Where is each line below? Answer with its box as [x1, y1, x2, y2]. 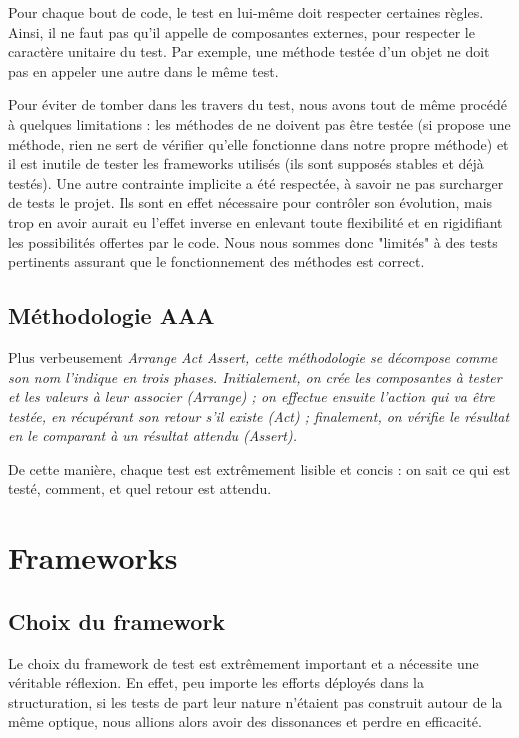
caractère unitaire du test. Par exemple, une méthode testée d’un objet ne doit [8, 41, 490, 62]
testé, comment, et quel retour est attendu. [8, 478, 272, 499]
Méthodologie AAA [8, 300, 215, 331]
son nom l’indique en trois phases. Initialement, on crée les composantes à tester [8, 366, 502, 387]
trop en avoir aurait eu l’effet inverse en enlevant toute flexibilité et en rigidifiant [8, 211, 503, 232]
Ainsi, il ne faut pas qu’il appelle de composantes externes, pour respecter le [8, 21, 475, 42]
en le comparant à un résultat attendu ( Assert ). [8, 425, 297, 446]
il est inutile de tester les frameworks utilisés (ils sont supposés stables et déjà [8, 153, 484, 174]
